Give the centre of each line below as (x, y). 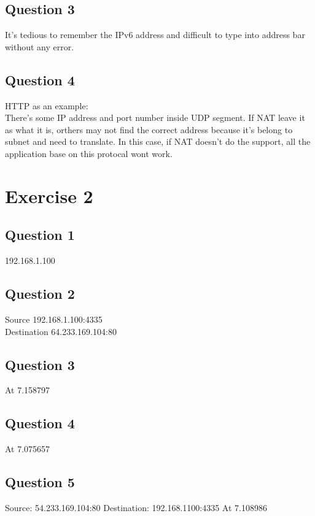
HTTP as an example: (47, 105)
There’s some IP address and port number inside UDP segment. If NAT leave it (155, 117)
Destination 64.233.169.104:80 (61, 331)
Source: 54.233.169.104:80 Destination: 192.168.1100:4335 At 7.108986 (136, 507)
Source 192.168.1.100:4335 (54, 319)
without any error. (40, 46)
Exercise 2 (49, 195)
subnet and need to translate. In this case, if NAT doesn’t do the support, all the (158, 141)
